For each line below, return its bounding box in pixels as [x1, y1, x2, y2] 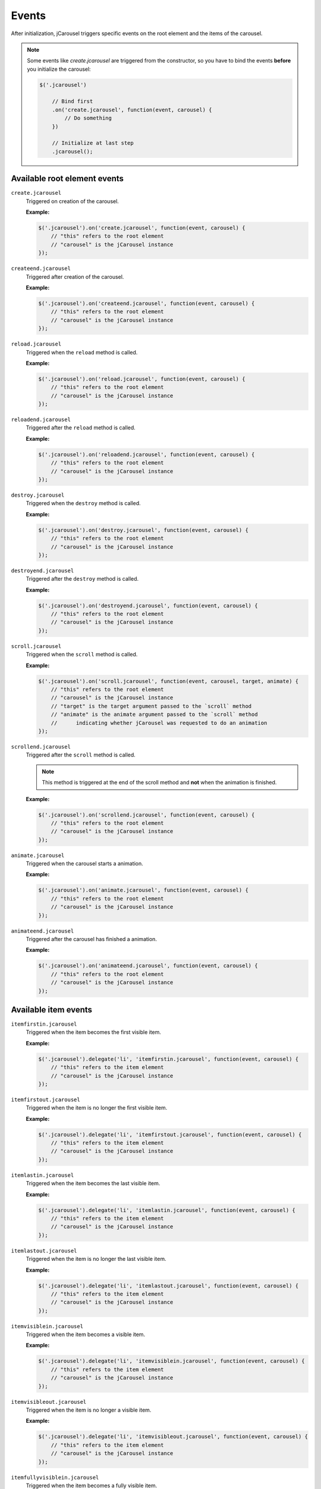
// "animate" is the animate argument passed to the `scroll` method [51, 711, 258, 718]
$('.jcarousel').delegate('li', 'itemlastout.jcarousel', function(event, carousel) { [38, 1282, 299, 1289]
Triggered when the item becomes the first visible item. [26, 1029, 162, 1036]
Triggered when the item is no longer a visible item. [26, 1406, 152, 1414]
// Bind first [52, 98, 93, 105]
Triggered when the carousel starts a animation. [26, 860, 144, 867]
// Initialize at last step [52, 140, 134, 147]
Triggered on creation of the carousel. [26, 197, 119, 205]
